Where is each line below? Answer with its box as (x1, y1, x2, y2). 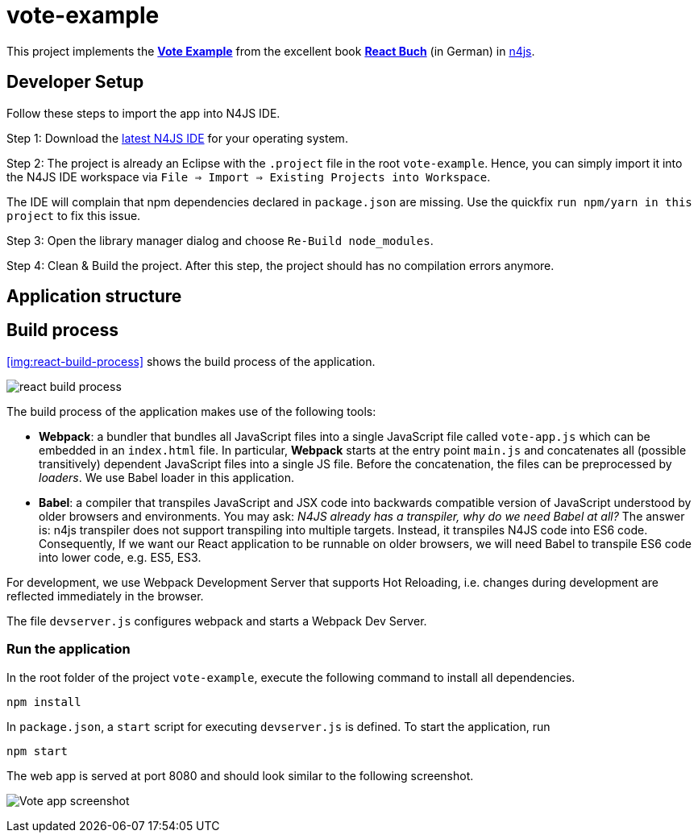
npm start (6, 744, 68, 758)
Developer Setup (6, 72, 144, 93)
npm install (6, 695, 81, 708)
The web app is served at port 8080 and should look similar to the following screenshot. (6, 768, 474, 783)
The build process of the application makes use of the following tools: (6, 404, 376, 418)
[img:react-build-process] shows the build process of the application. (6, 354, 376, 368)
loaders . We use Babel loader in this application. (39, 470, 295, 484)
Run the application (6, 641, 131, 658)
